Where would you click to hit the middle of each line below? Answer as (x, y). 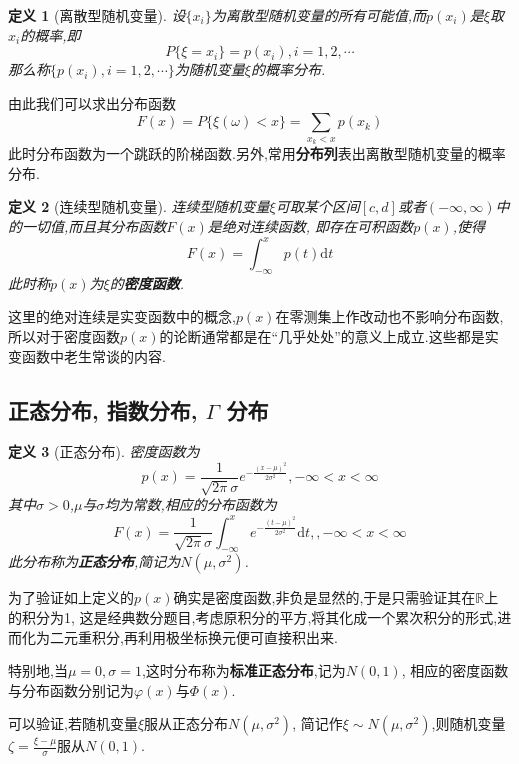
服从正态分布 (186, 723)
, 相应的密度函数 (455, 670)
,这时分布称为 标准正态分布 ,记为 (243, 670)
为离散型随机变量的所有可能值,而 (319, 15)
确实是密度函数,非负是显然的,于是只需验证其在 (324, 597)
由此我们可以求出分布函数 (92, 102)
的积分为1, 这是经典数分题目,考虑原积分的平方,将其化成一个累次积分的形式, (253, 616)
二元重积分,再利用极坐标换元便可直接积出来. (193, 636)
